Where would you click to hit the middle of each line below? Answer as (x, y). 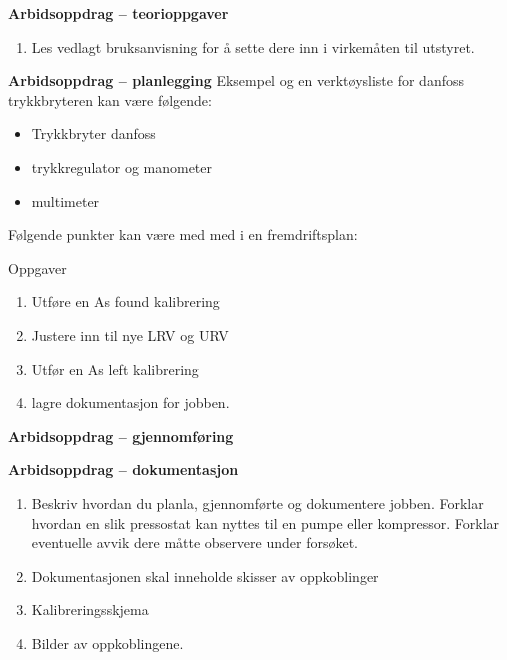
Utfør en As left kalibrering (115, 368)
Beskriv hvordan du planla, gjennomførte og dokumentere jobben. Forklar (257, 502)
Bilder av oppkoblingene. (107, 642)
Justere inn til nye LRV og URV (130, 334)
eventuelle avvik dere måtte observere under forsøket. (195, 542)
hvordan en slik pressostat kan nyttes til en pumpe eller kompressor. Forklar (265, 522)
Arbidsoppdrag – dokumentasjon (123, 469)
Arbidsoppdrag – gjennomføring (121, 435)
